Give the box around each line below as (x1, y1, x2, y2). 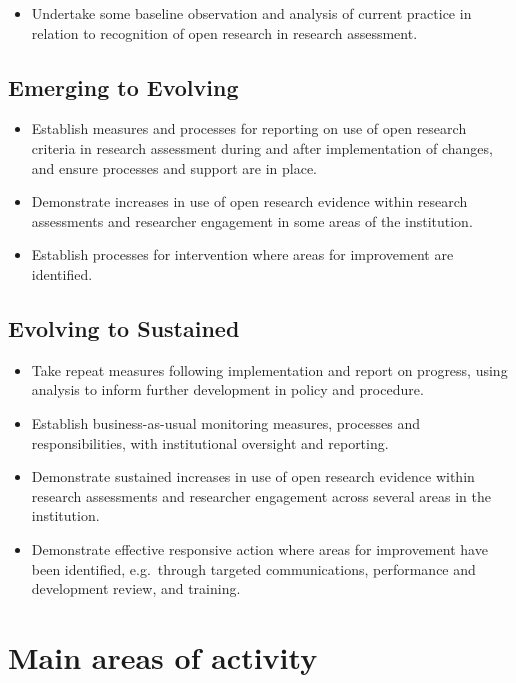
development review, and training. (31, 578, 241, 599)
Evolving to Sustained (8, 312, 240, 343)
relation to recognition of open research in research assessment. (31, 22, 418, 43)
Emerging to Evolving (8, 71, 239, 102)
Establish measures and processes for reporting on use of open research (31, 118, 467, 139)
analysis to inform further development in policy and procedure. (31, 379, 424, 400)
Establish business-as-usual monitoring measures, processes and (31, 412, 420, 433)
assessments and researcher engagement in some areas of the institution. (31, 210, 473, 231)
